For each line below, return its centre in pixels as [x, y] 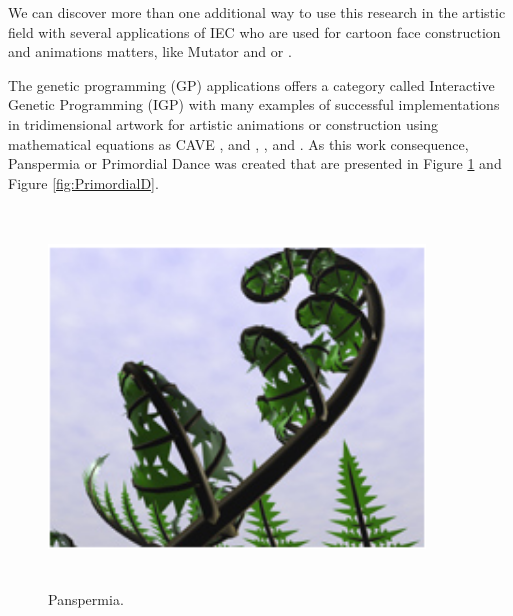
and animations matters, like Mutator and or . [150, 51]
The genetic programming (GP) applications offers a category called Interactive [251, 84]
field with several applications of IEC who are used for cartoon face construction [254, 31]
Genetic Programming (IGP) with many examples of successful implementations [254, 104]
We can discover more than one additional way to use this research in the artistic [257, 12]
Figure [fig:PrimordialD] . [83, 182]
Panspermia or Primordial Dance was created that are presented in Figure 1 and [255, 163]
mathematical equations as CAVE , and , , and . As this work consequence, [238, 143]
